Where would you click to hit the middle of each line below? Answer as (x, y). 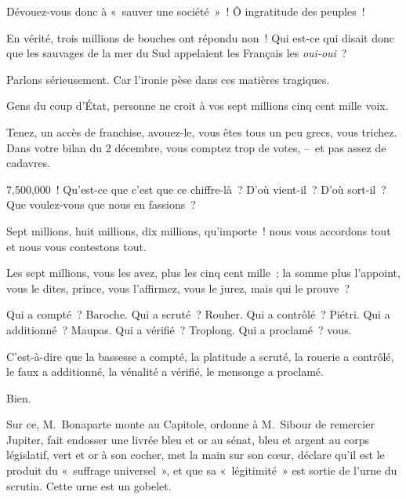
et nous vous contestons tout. (76, 246)
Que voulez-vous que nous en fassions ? (101, 204)
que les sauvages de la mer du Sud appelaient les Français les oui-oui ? (177, 53)
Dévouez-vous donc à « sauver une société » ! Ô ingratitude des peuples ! (186, 11)
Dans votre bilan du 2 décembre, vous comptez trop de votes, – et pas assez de (196, 147)
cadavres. (29, 163)
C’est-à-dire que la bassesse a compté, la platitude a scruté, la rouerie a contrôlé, (200, 356)
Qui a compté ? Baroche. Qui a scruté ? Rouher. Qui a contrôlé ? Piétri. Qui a (198, 314)
